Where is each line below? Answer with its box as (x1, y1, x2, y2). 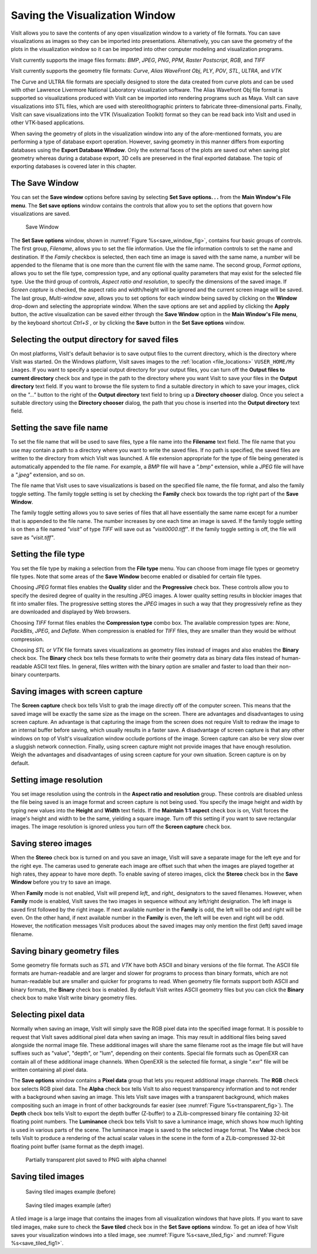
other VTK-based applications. (11, 119, 85, 126)
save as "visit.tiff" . (11, 534, 55, 541)
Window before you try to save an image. (11, 879, 112, 886)
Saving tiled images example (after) (25, 1202, 112, 1209)
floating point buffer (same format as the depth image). (11, 1143, 144, 1150)
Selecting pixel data (11, 1010, 85, 1020)
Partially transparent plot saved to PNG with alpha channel (25, 1156, 167, 1163)
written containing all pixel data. (11, 1067, 88, 1074)
